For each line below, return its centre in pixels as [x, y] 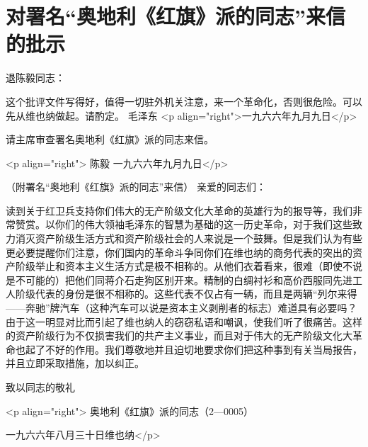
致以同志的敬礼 [40, 387]
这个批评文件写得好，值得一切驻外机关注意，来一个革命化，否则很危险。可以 [184, 101]
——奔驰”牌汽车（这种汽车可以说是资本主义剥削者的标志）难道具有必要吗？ [182, 308]
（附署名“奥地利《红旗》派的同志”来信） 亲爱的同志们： [136, 187]
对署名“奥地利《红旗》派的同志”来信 [176, 16]
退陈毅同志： [35, 78]
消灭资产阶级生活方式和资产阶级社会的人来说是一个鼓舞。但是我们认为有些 [189, 238]
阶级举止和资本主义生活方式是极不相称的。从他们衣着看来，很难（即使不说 [189, 266]
